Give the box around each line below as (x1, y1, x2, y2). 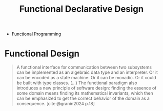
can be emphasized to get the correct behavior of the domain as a (16, 95, 150, 101)
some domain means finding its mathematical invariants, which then (16, 90, 153, 96)
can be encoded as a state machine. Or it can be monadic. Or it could (16, 75, 157, 81)
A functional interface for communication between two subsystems (16, 65, 152, 70)
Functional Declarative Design (19, 3, 144, 15)
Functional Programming (11, 31, 61, 37)
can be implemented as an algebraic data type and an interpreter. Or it (16, 69, 158, 75)
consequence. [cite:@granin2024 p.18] (16, 101, 95, 107)
